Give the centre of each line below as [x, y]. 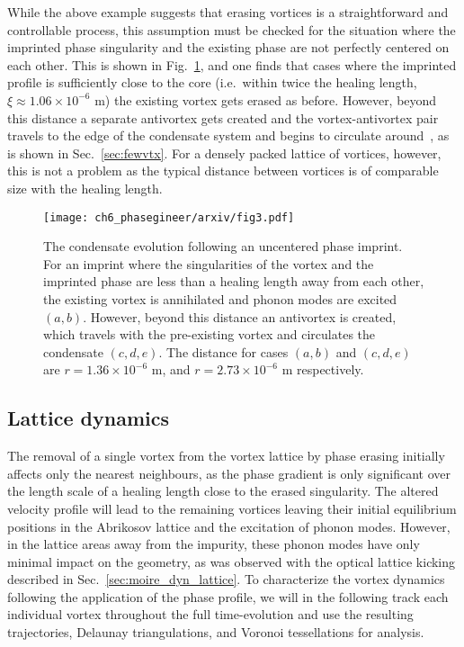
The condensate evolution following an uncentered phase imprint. [223, 246]
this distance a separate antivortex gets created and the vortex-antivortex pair [223, 117]
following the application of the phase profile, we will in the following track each [228, 596]
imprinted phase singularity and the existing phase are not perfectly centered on [228, 47]
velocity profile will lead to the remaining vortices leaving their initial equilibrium [232, 508]
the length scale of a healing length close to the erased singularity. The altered [223, 491]
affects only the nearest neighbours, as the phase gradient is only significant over [229, 473]
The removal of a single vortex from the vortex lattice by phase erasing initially [226, 456]
